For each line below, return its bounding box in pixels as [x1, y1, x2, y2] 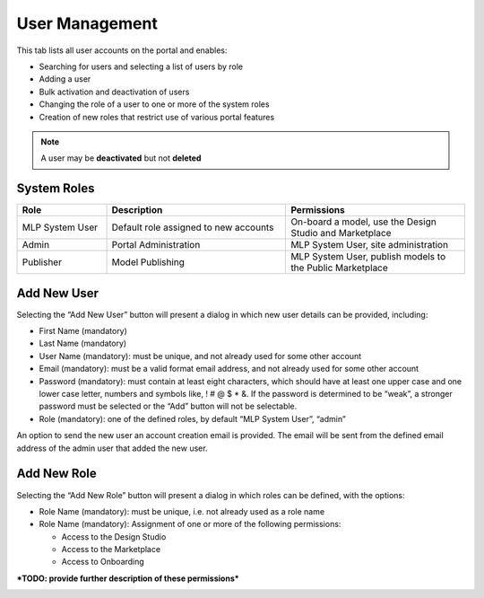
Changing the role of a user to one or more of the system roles [39, 99, 270, 110]
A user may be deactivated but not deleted [40, 153, 202, 163]
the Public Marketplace [290, 261, 389, 274]
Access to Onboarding [61, 557, 145, 567]
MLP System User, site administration [290, 239, 448, 251]
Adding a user [39, 74, 91, 84]
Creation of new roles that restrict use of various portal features [39, 111, 275, 122]
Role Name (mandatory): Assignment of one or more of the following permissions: [39, 519, 341, 530]
